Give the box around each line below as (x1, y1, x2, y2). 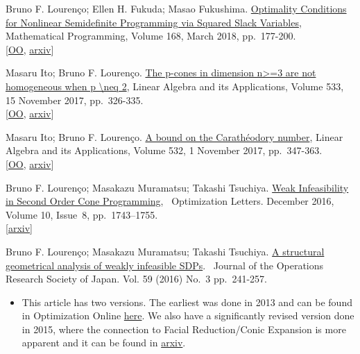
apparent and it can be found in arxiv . (22, 335, 186, 350)
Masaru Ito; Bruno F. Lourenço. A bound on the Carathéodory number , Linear (6, 129, 343, 144)
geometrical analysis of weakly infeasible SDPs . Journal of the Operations (6, 258, 324, 272)
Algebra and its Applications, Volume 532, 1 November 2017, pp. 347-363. (6, 143, 323, 158)
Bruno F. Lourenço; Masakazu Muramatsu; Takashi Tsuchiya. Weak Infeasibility (6, 180, 349, 194)
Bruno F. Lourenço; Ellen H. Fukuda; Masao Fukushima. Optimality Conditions (6, 1, 347, 15)
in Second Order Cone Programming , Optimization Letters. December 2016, (6, 194, 334, 208)
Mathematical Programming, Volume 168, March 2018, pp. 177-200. (6, 28, 296, 43)
